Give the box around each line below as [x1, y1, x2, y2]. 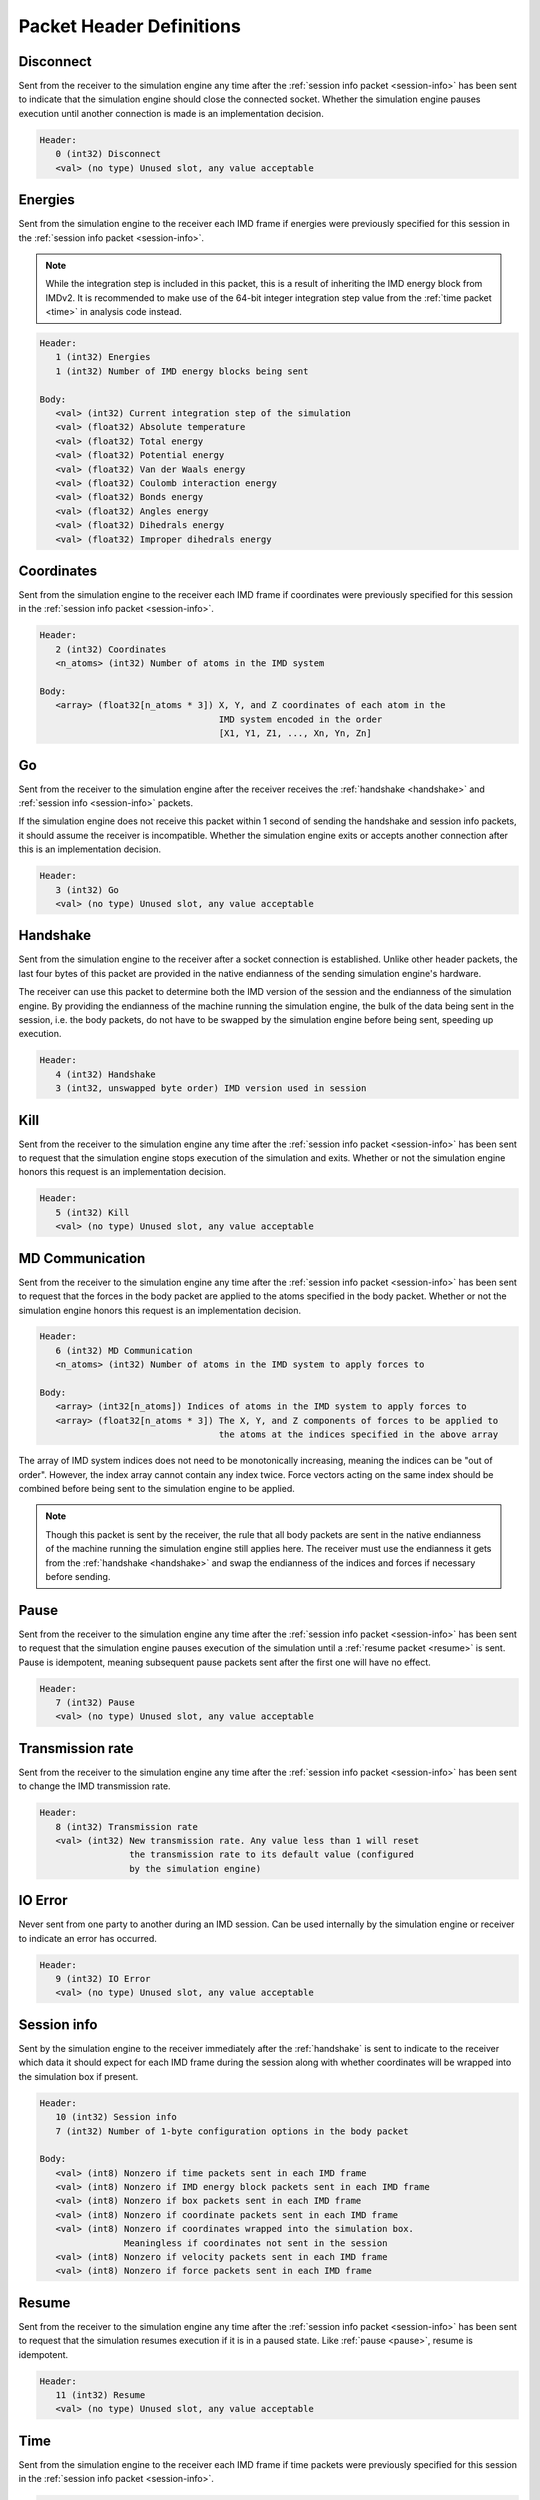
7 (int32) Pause [55, 1697, 135, 1708]
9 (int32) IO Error [55, 1973, 151, 1985]
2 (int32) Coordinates [55, 643, 167, 655]
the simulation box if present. [18, 2070, 139, 2082]
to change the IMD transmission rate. [18, 1780, 171, 1792]
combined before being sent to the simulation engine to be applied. [18, 1482, 295, 1494]
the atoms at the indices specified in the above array [218, 1429, 499, 1440]
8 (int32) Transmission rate [55, 1821, 199, 1832]
